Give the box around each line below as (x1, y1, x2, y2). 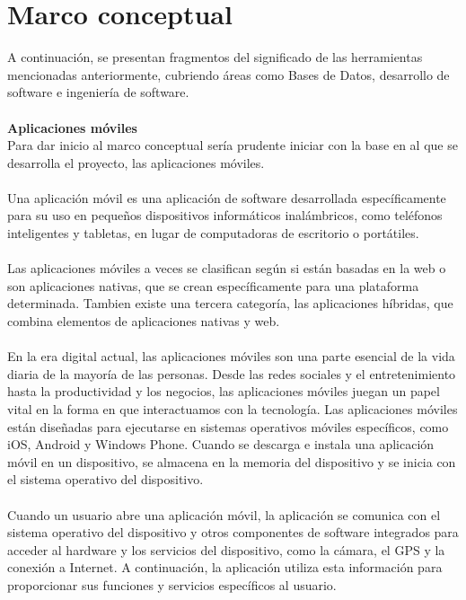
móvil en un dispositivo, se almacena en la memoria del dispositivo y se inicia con (7, 452, 456, 471)
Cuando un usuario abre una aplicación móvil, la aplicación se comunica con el (7, 505, 441, 524)
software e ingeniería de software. (7, 83, 189, 101)
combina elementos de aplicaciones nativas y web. (7, 312, 280, 331)
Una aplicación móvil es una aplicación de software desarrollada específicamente (7, 188, 446, 207)
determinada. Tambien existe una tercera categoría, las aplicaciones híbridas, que (7, 294, 453, 313)
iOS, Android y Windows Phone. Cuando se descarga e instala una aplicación (7, 435, 435, 454)
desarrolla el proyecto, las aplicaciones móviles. (7, 153, 265, 172)
